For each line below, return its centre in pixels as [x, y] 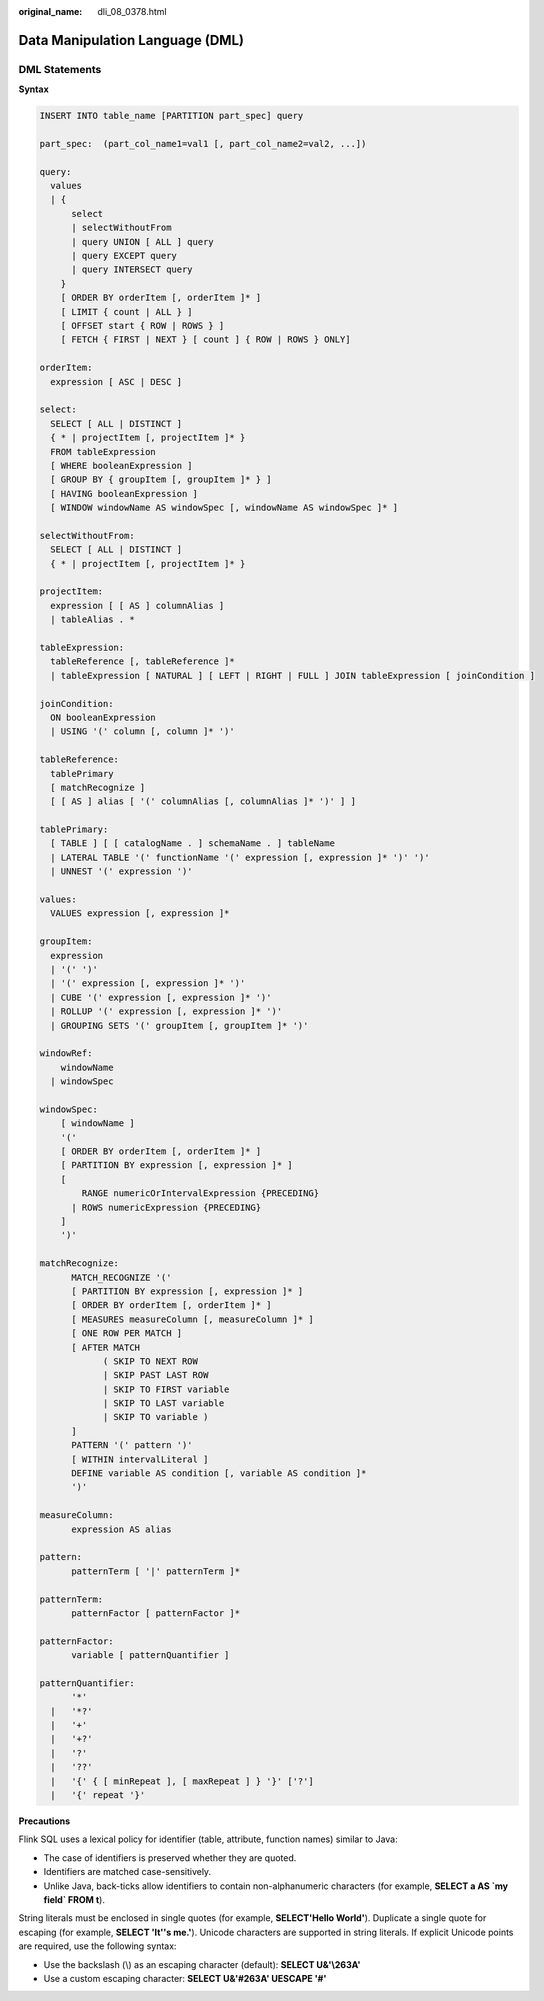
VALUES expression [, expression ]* [140, 913]
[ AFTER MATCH [105, 1347]
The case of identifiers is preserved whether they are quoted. [170, 1857]
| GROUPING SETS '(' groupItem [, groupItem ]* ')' [179, 1025]
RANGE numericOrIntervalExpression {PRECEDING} [200, 1193]
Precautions [44, 1821]
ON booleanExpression [103, 717]
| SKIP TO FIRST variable [166, 1389]
